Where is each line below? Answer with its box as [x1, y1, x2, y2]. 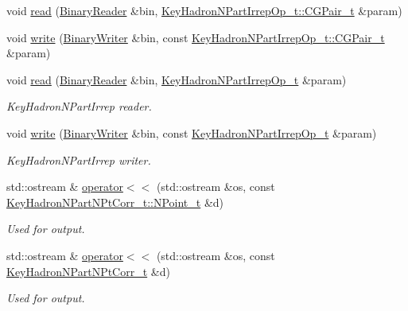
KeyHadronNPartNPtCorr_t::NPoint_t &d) [6, 193, 224, 210]
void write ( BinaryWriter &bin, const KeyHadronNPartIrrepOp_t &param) [6, 124, 377, 141]
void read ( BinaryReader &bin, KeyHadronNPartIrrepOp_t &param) [6, 71, 347, 87]
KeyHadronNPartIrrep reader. [6, 98, 152, 115]
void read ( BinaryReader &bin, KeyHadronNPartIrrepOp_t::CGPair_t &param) [6, 2, 402, 18]
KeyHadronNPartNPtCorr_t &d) [6, 262, 170, 279]
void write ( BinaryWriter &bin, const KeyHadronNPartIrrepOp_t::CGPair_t [6, 29, 385, 45]
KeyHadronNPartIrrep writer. [6, 151, 151, 168]
